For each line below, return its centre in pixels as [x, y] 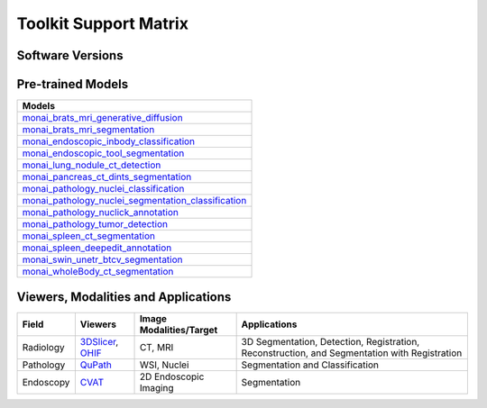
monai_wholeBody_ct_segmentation [98, 272]
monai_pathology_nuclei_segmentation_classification [134, 201]
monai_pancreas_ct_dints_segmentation [107, 177]
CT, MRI [156, 347]
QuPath [96, 365]
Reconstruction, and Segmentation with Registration [352, 353]
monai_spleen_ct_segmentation [88, 236]
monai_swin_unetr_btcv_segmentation [103, 259]
